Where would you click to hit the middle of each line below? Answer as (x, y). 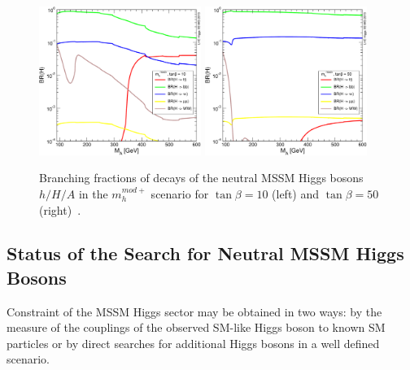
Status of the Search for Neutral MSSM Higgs (205, 253)
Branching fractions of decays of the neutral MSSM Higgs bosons (201, 178)
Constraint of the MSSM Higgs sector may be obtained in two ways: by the (194, 311)
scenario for (180, 193)
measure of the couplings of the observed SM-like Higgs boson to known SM (196, 327)
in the (93, 193)
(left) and (296, 193)
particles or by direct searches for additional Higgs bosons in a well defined (193, 343)
